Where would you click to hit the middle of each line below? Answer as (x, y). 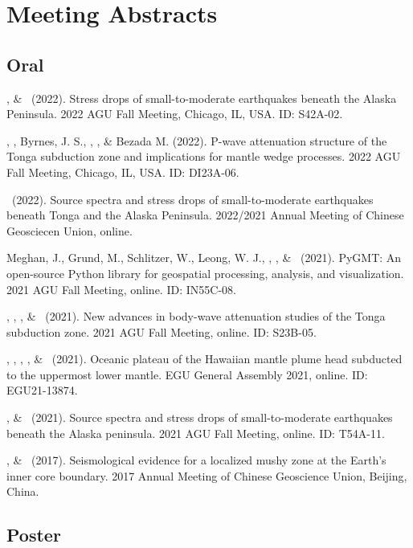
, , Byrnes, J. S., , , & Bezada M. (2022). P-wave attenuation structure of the (197, 140)
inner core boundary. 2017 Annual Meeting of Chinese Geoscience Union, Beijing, (207, 475)
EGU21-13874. (42, 390)
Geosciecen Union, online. (70, 230)
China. (23, 491)
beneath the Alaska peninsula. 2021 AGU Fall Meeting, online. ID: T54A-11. (196, 433)
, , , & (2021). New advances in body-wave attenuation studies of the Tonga (196, 316)
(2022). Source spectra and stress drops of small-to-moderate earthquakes (192, 199)
